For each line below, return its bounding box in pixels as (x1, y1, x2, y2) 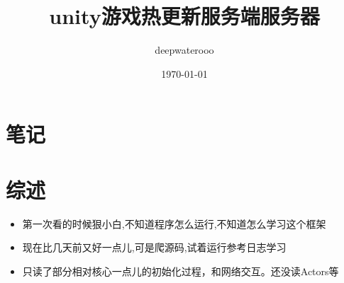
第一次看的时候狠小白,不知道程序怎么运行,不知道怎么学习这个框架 (22, 216, 326, 231)
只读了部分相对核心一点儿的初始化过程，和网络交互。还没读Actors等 (22, 263, 339, 278)
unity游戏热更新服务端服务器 (49, 1, 320, 30)
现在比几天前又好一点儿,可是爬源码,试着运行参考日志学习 (22, 240, 287, 255)
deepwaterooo (155, 42, 214, 57)
